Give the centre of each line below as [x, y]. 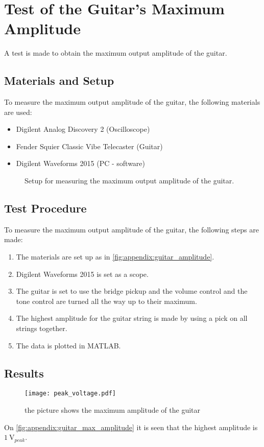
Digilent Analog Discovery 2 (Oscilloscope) [83, 129]
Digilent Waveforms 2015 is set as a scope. [82, 274]
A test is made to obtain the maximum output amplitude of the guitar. [116, 53]
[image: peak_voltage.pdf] [70, 394]
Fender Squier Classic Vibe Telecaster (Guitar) [89, 146]
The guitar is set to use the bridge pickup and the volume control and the [132, 291]
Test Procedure [45, 208]
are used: [18, 112]
